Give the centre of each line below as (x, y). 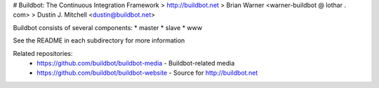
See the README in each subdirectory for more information (99, 41)
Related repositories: (43, 53)
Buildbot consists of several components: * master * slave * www (108, 27)
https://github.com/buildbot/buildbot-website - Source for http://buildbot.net (147, 73)
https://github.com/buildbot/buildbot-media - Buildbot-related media (136, 63)
